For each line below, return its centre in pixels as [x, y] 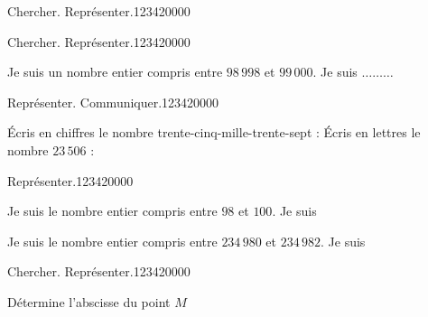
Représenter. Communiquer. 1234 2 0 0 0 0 [113, 102]
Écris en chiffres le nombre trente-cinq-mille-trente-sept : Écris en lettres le [214, 132]
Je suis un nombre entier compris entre [115, 72]
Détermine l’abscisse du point [89, 301]
